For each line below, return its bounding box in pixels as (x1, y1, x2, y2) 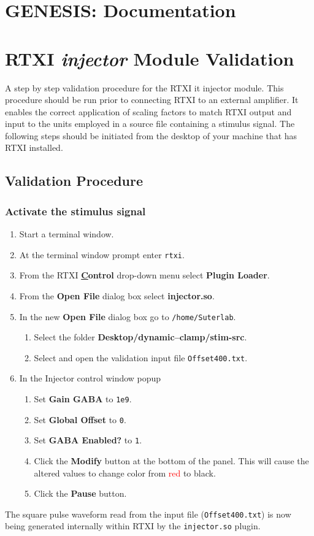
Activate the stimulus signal (5, 203, 146, 218)
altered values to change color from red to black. (34, 466, 216, 479)
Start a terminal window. (19, 228, 114, 240)
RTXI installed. (5, 141, 63, 154)
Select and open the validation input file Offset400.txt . (34, 351, 248, 364)
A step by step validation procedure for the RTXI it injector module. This (5, 81, 284, 94)
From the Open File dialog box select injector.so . (19, 289, 215, 302)
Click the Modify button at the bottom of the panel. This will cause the (34, 454, 309, 467)
